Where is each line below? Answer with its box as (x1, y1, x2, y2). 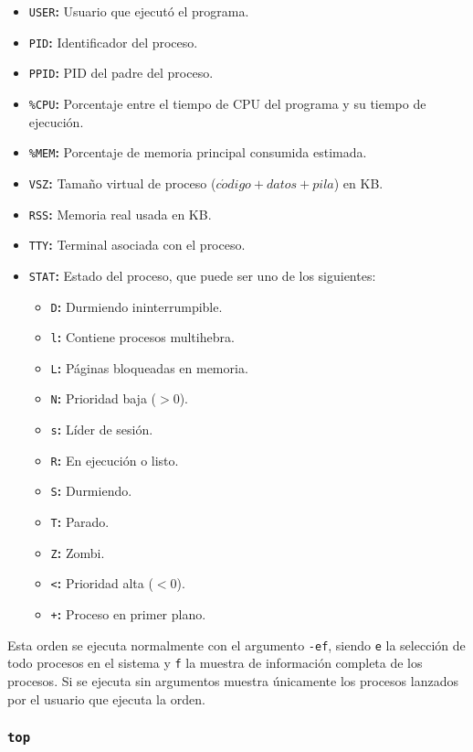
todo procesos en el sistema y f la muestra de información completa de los (7, 653, 423, 672)
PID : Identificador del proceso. (28, 32, 198, 51)
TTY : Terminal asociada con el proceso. (28, 235, 246, 254)
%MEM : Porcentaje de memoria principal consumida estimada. (28, 143, 367, 162)
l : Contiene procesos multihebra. (50, 328, 235, 347)
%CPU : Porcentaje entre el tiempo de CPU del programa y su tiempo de (28, 93, 426, 113)
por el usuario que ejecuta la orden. (7, 689, 205, 708)
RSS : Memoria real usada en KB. (28, 204, 212, 223)
